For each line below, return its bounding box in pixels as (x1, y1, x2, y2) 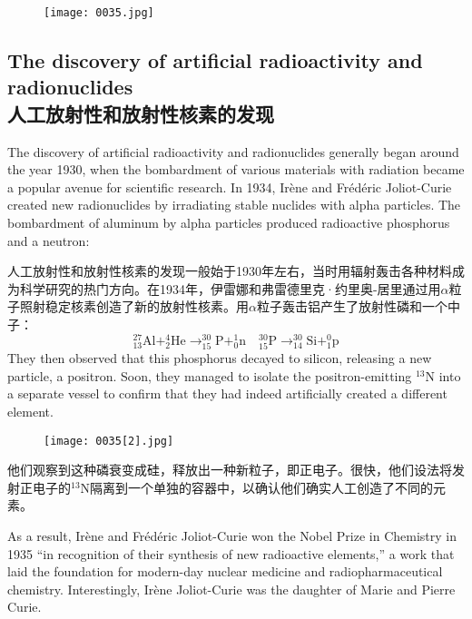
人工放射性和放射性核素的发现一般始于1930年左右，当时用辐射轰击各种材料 (7, 261, 452, 280)
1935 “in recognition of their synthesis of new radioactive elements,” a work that (7, 544, 455, 563)
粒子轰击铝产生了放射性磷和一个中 (256, 297, 460, 316)
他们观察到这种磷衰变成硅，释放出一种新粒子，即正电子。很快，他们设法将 (7, 460, 452, 479)
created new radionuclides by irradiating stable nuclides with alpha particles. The (7, 195, 461, 214)
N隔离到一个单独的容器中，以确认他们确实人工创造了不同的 (80, 477, 434, 496)
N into (425, 366, 461, 385)
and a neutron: (7, 231, 90, 250)
